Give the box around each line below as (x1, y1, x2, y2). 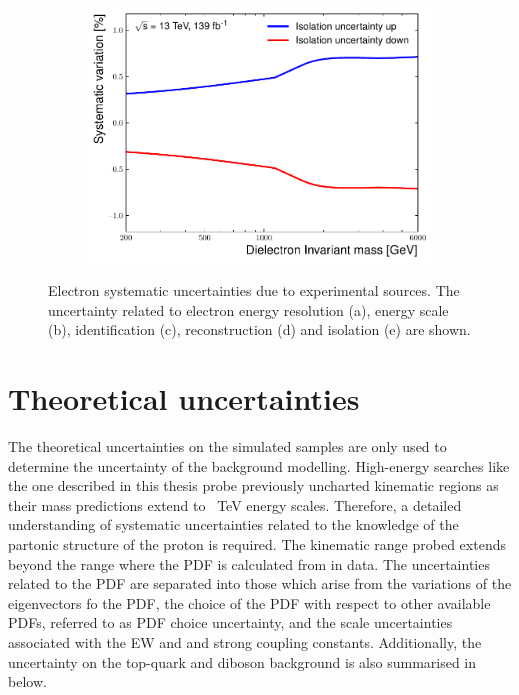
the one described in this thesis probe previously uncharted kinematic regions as (8, 475, 499, 496)
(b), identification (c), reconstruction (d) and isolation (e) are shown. (48, 319, 471, 340)
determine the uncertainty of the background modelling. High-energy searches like (8, 455, 510, 476)
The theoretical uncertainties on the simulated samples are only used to (8, 436, 447, 457)
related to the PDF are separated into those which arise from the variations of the (8, 573, 512, 594)
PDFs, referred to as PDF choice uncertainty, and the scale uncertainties (8, 612, 453, 633)
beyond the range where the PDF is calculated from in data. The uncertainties (8, 553, 490, 574)
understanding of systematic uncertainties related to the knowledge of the (8, 514, 459, 535)
